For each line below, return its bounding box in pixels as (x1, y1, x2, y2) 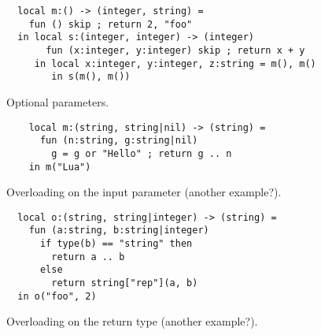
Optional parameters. (6, 93, 109, 110)
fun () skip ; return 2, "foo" (28, 18, 193, 30)
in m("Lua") (28, 161, 91, 173)
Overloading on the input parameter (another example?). (6, 184, 282, 200)
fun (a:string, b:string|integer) (28, 225, 209, 236)
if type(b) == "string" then (39, 238, 193, 250)
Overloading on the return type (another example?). (6, 313, 258, 329)
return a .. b (51, 251, 125, 262)
